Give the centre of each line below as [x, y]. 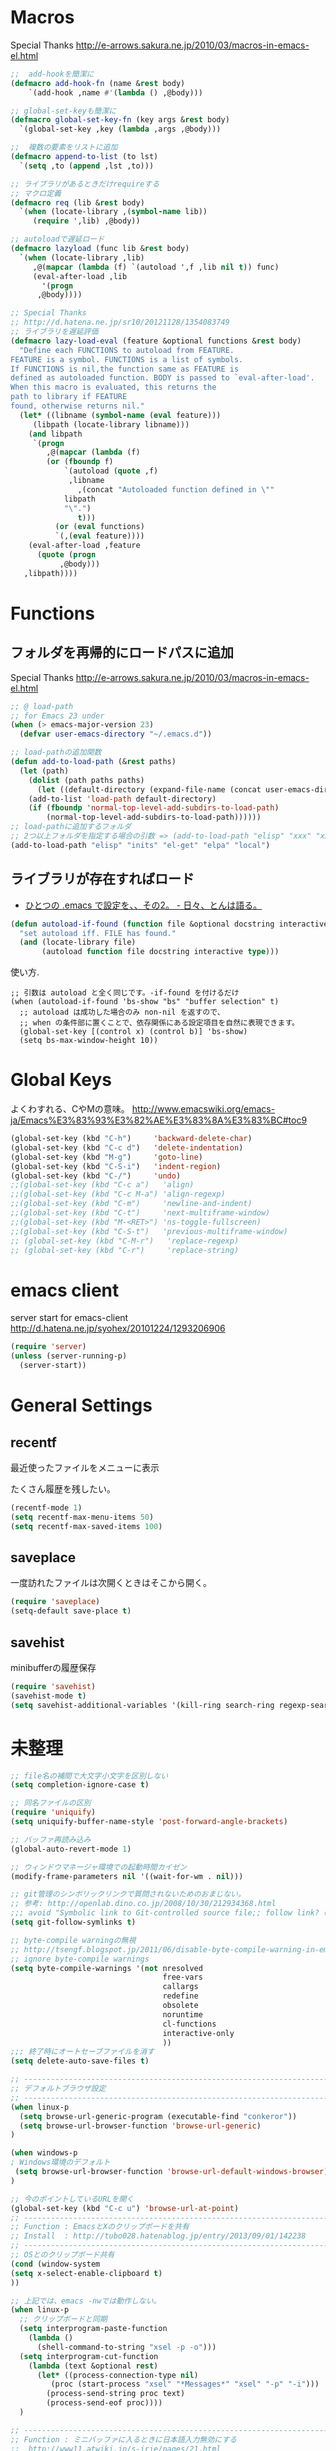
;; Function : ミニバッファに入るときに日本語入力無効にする [123, 2439]
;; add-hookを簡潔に [52, 74]
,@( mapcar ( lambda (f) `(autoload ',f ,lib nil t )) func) [156, 267]
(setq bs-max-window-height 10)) [89, 1041]
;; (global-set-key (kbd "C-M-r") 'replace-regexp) [125, 1241]
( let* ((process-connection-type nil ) [117, 2375]
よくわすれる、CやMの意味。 [70, 1109]
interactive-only [198, 2033]
